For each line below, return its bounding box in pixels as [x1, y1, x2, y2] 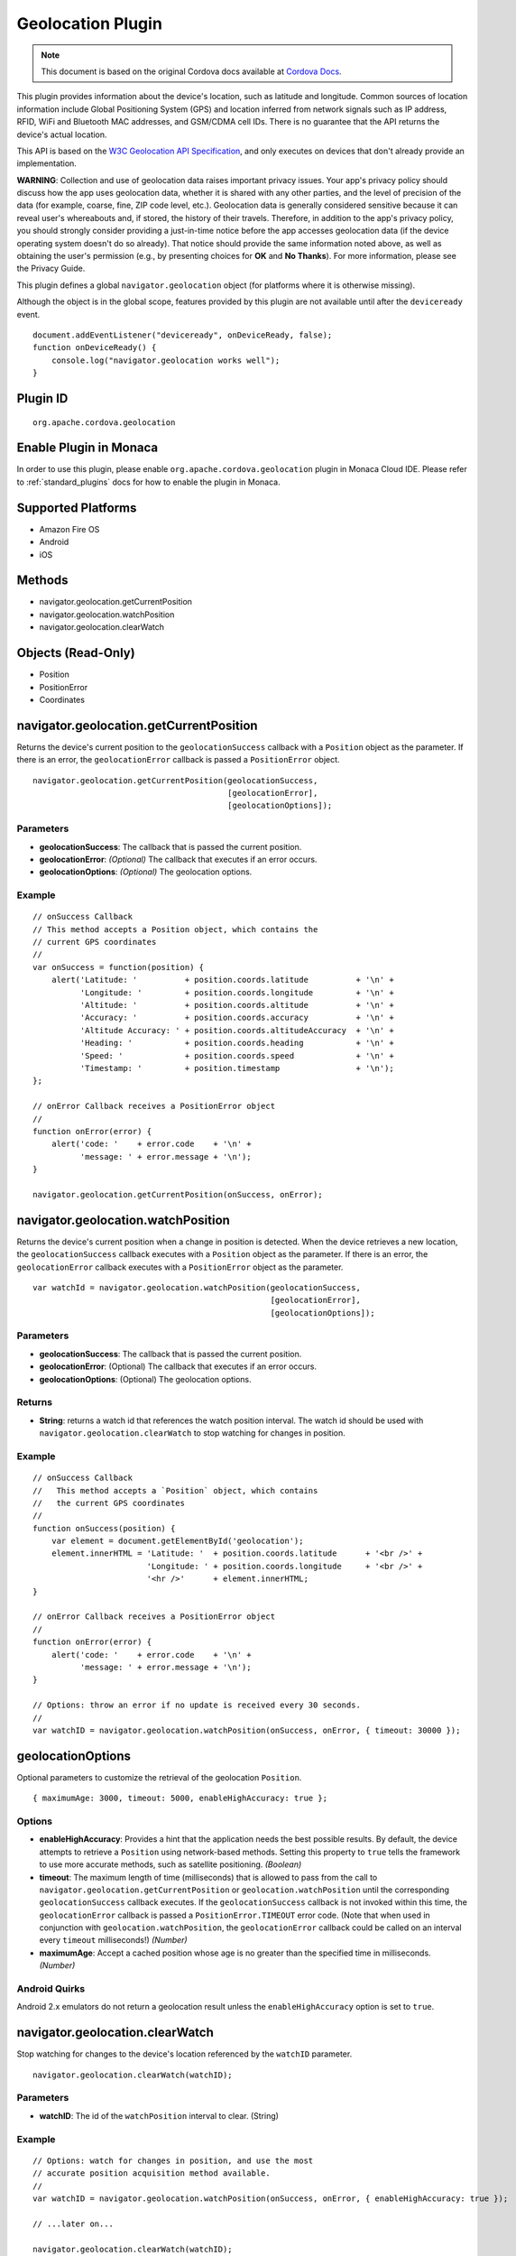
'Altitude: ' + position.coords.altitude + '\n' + [79, 1000, 394, 1010]
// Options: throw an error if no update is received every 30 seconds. [32, 1700, 361, 1710]
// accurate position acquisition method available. [32, 2168, 271, 2178]
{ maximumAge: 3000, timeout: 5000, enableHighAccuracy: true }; [32, 1793, 328, 1804]
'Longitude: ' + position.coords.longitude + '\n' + [79, 987, 394, 997]
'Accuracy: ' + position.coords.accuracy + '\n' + [79, 1012, 394, 1023]
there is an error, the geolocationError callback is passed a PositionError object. [16, 754, 340, 765]
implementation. [16, 158, 77, 169]
